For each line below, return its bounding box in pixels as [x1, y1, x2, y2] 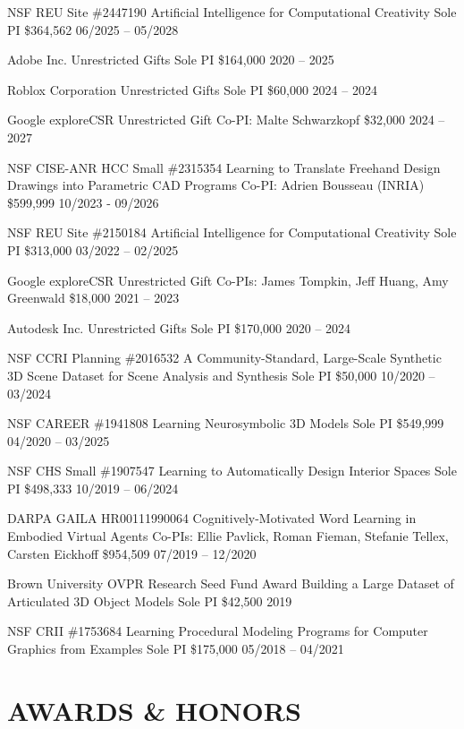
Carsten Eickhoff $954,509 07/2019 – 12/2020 [7, 544, 257, 562]
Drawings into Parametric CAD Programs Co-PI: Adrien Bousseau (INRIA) [7, 176, 425, 194]
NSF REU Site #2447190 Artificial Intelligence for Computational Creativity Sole [7, 3, 457, 21]
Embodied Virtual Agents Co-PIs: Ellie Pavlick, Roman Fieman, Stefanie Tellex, [7, 527, 449, 545]
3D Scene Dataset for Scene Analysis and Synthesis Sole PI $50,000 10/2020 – [7, 365, 435, 384]
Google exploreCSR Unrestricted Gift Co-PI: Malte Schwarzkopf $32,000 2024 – [7, 110, 445, 129]
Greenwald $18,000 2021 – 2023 [7, 288, 180, 307]
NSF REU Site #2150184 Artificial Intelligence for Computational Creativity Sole [7, 223, 457, 242]
